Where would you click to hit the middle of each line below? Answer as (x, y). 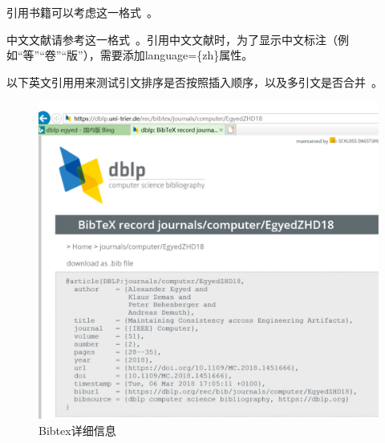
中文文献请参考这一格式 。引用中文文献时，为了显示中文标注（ (172, 39)
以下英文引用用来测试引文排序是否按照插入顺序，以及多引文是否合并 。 (195, 81)
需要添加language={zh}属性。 (176, 55)
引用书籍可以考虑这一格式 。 (82, 12)
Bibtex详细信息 (77, 430)
